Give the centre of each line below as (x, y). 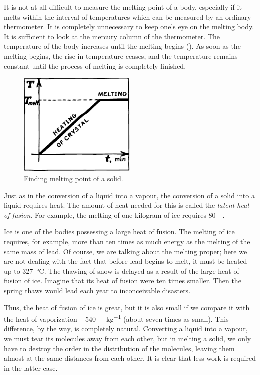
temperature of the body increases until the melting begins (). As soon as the (122, 46)
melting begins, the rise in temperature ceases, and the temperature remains (121, 55)
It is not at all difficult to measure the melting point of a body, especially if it (123, 7)
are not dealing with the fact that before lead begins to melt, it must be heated (126, 261)
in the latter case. (31, 368)
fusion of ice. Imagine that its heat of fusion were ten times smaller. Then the (123, 281)
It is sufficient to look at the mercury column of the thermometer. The (112, 36)
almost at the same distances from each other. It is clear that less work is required (130, 358)
